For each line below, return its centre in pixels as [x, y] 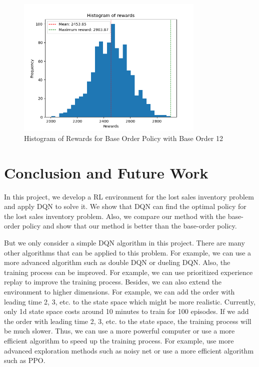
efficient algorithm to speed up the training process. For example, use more [119, 341]
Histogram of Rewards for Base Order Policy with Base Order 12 [123, 138]
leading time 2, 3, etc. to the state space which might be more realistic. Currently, [130, 301]
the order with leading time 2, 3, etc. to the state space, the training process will [128, 321]
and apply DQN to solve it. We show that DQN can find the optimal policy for [125, 206]
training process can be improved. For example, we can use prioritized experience [128, 272]
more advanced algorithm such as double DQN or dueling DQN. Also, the [117, 262]
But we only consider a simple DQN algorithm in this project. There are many [124, 243]
